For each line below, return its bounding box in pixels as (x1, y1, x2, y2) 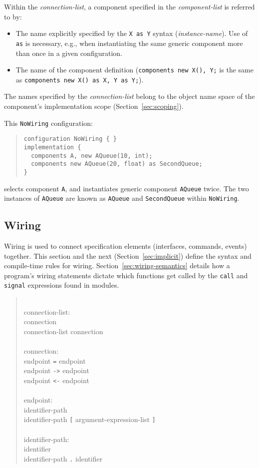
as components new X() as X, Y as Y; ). (15, 74, 144, 84)
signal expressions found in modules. (4, 280, 119, 290)
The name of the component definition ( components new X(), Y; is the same (15, 64, 254, 75)
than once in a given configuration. (15, 47, 122, 58)
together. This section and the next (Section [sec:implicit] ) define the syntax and (4, 250, 252, 261)
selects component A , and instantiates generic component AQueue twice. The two (4, 183, 249, 193)
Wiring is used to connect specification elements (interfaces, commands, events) (4, 241, 247, 251)
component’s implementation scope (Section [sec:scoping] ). (4, 101, 184, 111)
